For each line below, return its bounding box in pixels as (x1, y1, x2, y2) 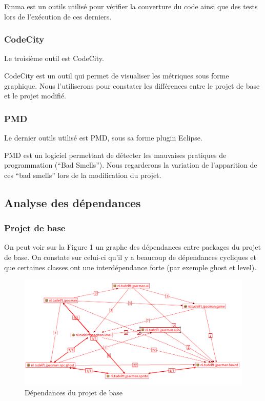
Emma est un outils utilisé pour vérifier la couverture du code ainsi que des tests (4, 1, 258, 11)
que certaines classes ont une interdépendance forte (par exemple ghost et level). (4, 262, 257, 272)
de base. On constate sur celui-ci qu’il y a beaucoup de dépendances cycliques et (4, 251, 256, 262)
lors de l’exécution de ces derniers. (4, 11, 112, 22)
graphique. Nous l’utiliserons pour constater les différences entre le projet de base (4, 80, 260, 91)
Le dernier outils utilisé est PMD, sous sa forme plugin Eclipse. (4, 132, 202, 143)
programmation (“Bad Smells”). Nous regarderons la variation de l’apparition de (4, 159, 257, 170)
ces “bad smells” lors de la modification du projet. (4, 169, 161, 180)
